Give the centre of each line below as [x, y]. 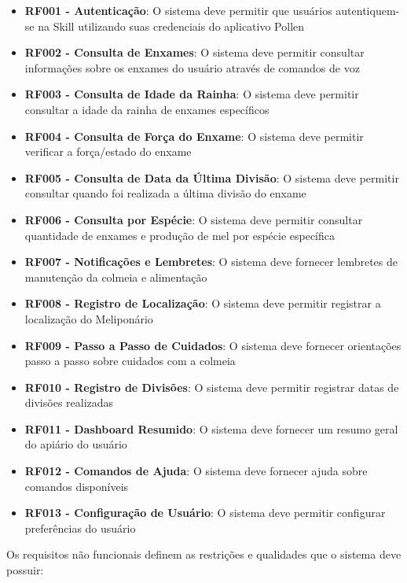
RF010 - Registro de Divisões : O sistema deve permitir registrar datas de [212, 387]
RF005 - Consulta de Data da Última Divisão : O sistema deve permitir [212, 177]
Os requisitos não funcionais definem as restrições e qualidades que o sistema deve [204, 554]
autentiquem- [368, 10]
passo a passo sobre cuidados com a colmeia [130, 361]
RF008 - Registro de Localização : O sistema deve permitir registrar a [203, 303]
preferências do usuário [80, 528]
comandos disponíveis [77, 486]
